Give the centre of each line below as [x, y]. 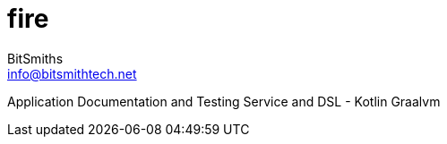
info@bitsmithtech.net [72, 73]
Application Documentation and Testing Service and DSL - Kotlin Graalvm [224, 101]
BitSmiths [35, 58]
